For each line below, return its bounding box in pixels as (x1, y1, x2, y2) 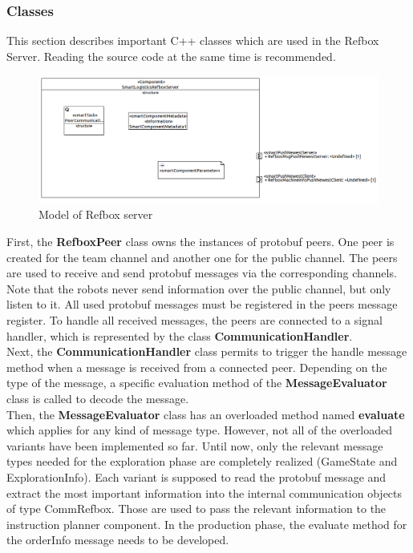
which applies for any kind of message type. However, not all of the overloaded (6, 422, 392, 438)
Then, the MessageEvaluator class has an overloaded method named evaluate (6, 406, 405, 422)
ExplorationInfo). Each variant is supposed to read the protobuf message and (6, 468, 387, 485)
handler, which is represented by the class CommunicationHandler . (6, 327, 353, 344)
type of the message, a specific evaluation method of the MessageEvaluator (6, 374, 387, 391)
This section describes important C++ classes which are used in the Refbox (6, 32, 379, 49)
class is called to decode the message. (6, 390, 189, 406)
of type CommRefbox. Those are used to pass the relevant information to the (6, 500, 387, 517)
